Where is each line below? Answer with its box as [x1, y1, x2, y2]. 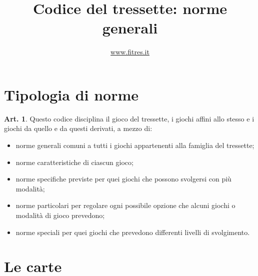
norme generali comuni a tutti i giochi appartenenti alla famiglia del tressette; [15, 140, 254, 150]
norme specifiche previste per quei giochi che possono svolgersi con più [15, 173, 231, 184]
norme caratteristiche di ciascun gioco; [15, 156, 133, 167]
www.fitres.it [110, 46, 149, 57]
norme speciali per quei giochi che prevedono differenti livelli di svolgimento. [15, 226, 250, 237]
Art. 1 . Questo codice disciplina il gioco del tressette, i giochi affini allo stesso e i [4, 113, 254, 123]
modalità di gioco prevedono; [15, 210, 105, 220]
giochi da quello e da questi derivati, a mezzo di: [4, 123, 152, 133]
